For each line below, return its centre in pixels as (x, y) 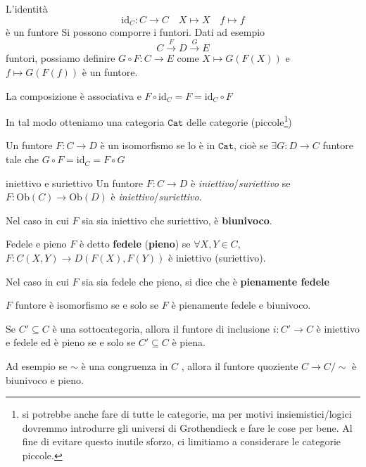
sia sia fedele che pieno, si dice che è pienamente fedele (206, 281)
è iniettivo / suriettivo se (240, 183)
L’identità (27, 8)
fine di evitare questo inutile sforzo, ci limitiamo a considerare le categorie (182, 441)
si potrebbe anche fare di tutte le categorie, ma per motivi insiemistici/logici (187, 414)
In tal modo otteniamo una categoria (85, 121)
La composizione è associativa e (74, 95)
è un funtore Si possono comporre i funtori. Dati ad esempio (135, 32)
